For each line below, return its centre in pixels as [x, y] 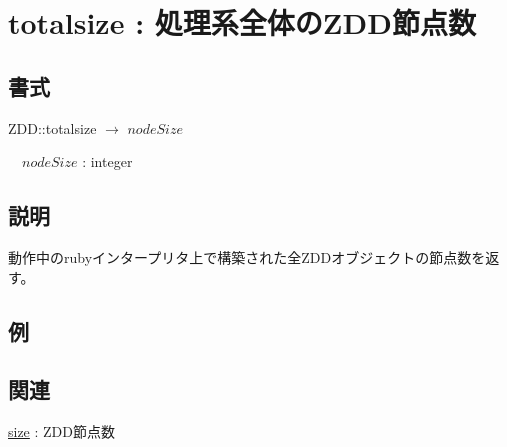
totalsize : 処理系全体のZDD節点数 [242, 22]
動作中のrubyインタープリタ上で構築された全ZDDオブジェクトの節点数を [247, 256]
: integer [107, 161]
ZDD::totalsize [52, 127]
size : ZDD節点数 [62, 431]
